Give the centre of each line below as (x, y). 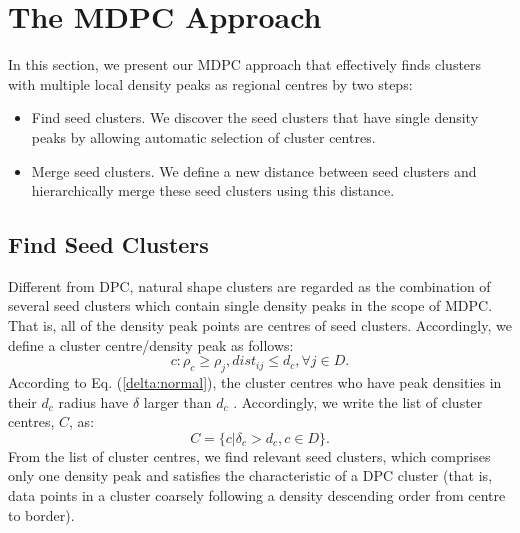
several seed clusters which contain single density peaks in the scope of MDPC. (250, 305)
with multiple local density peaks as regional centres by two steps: (210, 83)
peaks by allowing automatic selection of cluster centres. (203, 136)
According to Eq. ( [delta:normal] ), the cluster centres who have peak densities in (255, 382)
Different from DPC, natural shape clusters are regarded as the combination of (249, 285)
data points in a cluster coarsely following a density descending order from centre (257, 495)
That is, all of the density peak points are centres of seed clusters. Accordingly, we (260, 325)
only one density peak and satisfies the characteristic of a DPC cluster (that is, (250, 475)
